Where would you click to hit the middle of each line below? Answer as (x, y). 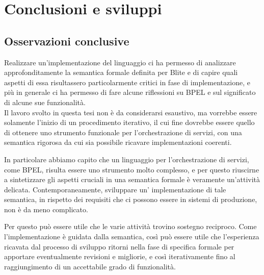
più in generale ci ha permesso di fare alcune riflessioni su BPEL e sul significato (130, 92)
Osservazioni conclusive (67, 41)
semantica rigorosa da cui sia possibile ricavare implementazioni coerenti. (118, 142)
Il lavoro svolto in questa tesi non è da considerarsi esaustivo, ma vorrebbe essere (131, 112)
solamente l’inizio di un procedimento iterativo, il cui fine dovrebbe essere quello (129, 122)
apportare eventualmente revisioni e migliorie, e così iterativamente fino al (120, 256)
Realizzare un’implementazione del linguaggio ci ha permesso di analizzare (120, 62)
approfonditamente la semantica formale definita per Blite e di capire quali (121, 72)
